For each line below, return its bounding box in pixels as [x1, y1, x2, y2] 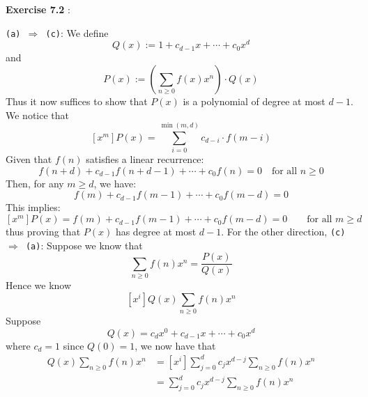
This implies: [6, 200, 61, 215]
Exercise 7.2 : [6, 2, 70, 16]
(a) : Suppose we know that [25, 238, 143, 252]
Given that [6, 152, 52, 166]
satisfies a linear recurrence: [86, 152, 204, 166]
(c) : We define [45, 25, 109, 40]
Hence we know [6, 278, 72, 293]
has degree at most [115, 224, 197, 239]
